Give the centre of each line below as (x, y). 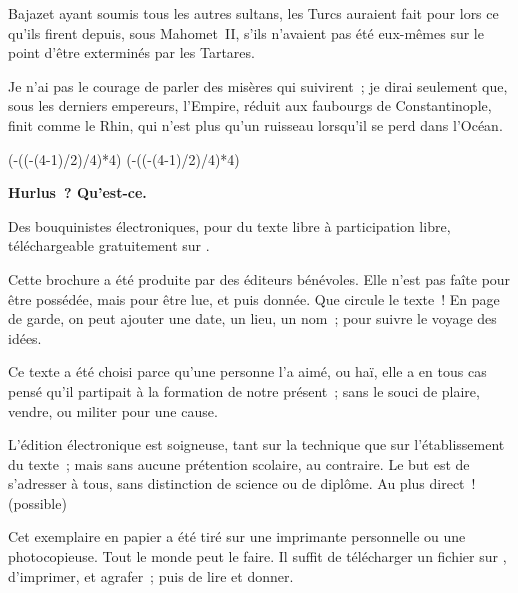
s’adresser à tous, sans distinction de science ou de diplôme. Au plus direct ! (242, 483)
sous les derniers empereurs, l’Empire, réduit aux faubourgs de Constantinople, (250, 105)
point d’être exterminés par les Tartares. (131, 52)
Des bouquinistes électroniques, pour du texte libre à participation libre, (229, 225)
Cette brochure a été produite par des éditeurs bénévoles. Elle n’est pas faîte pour (259, 278)
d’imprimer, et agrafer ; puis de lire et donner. (151, 575)
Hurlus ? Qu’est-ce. (77, 192)
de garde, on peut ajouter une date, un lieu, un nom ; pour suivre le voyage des (252, 318)
